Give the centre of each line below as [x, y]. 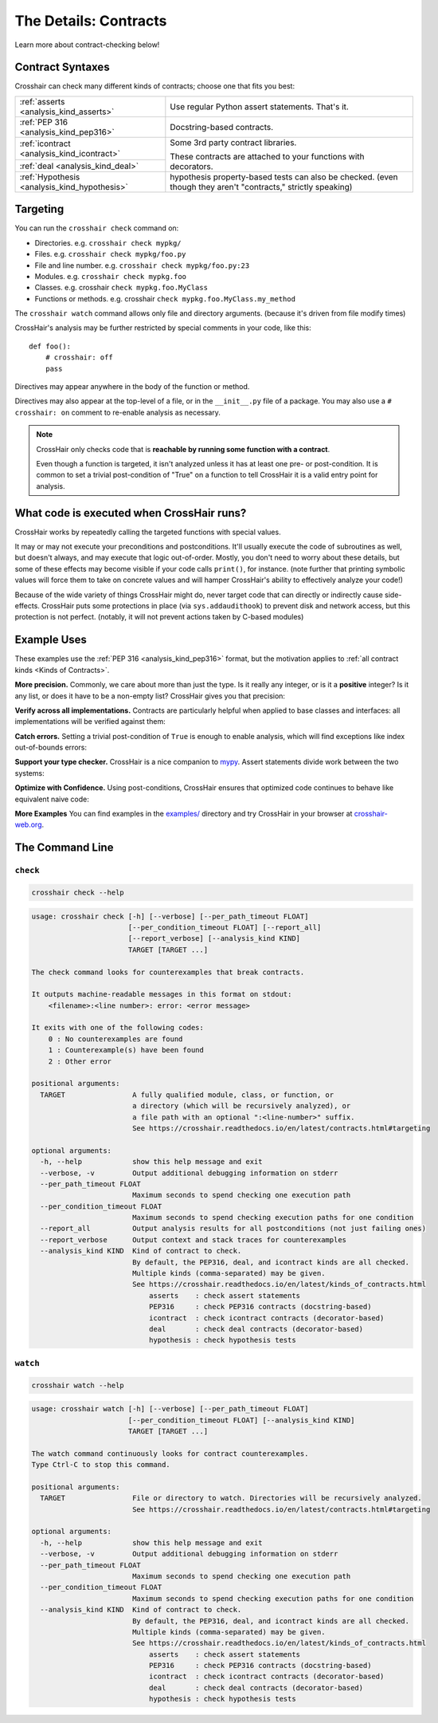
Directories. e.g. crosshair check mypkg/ [108, 242]
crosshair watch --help [78, 1385]
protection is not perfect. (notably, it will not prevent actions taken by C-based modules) [159, 617]
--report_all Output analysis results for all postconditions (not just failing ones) [233, 1229]
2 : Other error [80, 1061]
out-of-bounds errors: [51, 747]
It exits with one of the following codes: [118, 1028]
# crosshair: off [79, 358]
